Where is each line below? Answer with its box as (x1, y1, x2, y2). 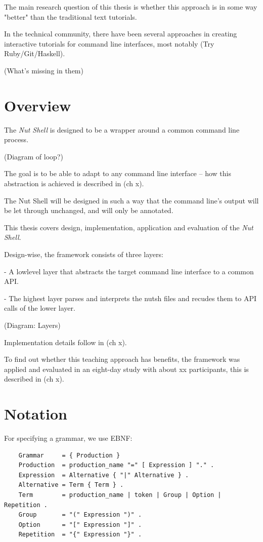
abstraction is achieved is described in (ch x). (4, 178, 144, 189)
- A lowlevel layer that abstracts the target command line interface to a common (4, 266, 254, 276)
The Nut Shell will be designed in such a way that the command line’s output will (4, 195, 259, 205)
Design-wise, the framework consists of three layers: (4, 249, 163, 260)
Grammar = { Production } (18, 451, 120, 459)
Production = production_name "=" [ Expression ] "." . (18, 462, 214, 469)
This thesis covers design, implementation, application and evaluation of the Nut (4, 222, 253, 232)
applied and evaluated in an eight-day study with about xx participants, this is (4, 363, 249, 374)
